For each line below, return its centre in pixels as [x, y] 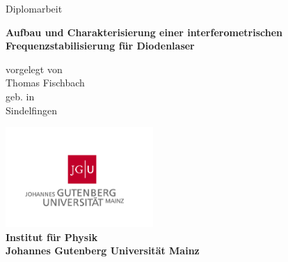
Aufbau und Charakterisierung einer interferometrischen [144, 32]
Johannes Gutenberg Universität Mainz [103, 251]
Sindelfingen [31, 110]
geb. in [20, 96]
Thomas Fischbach [45, 83]
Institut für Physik [52, 237]
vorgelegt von [34, 69]
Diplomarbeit [34, 8]
